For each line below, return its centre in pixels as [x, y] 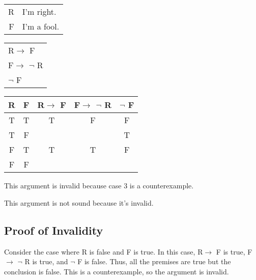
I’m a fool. [41, 26]
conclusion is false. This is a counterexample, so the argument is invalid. [117, 271]
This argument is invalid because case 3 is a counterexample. [99, 186]
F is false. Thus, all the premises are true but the [154, 261]
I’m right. [39, 12]
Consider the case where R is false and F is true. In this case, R [104, 251]
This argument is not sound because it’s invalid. [79, 202]
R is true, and [46, 261]
